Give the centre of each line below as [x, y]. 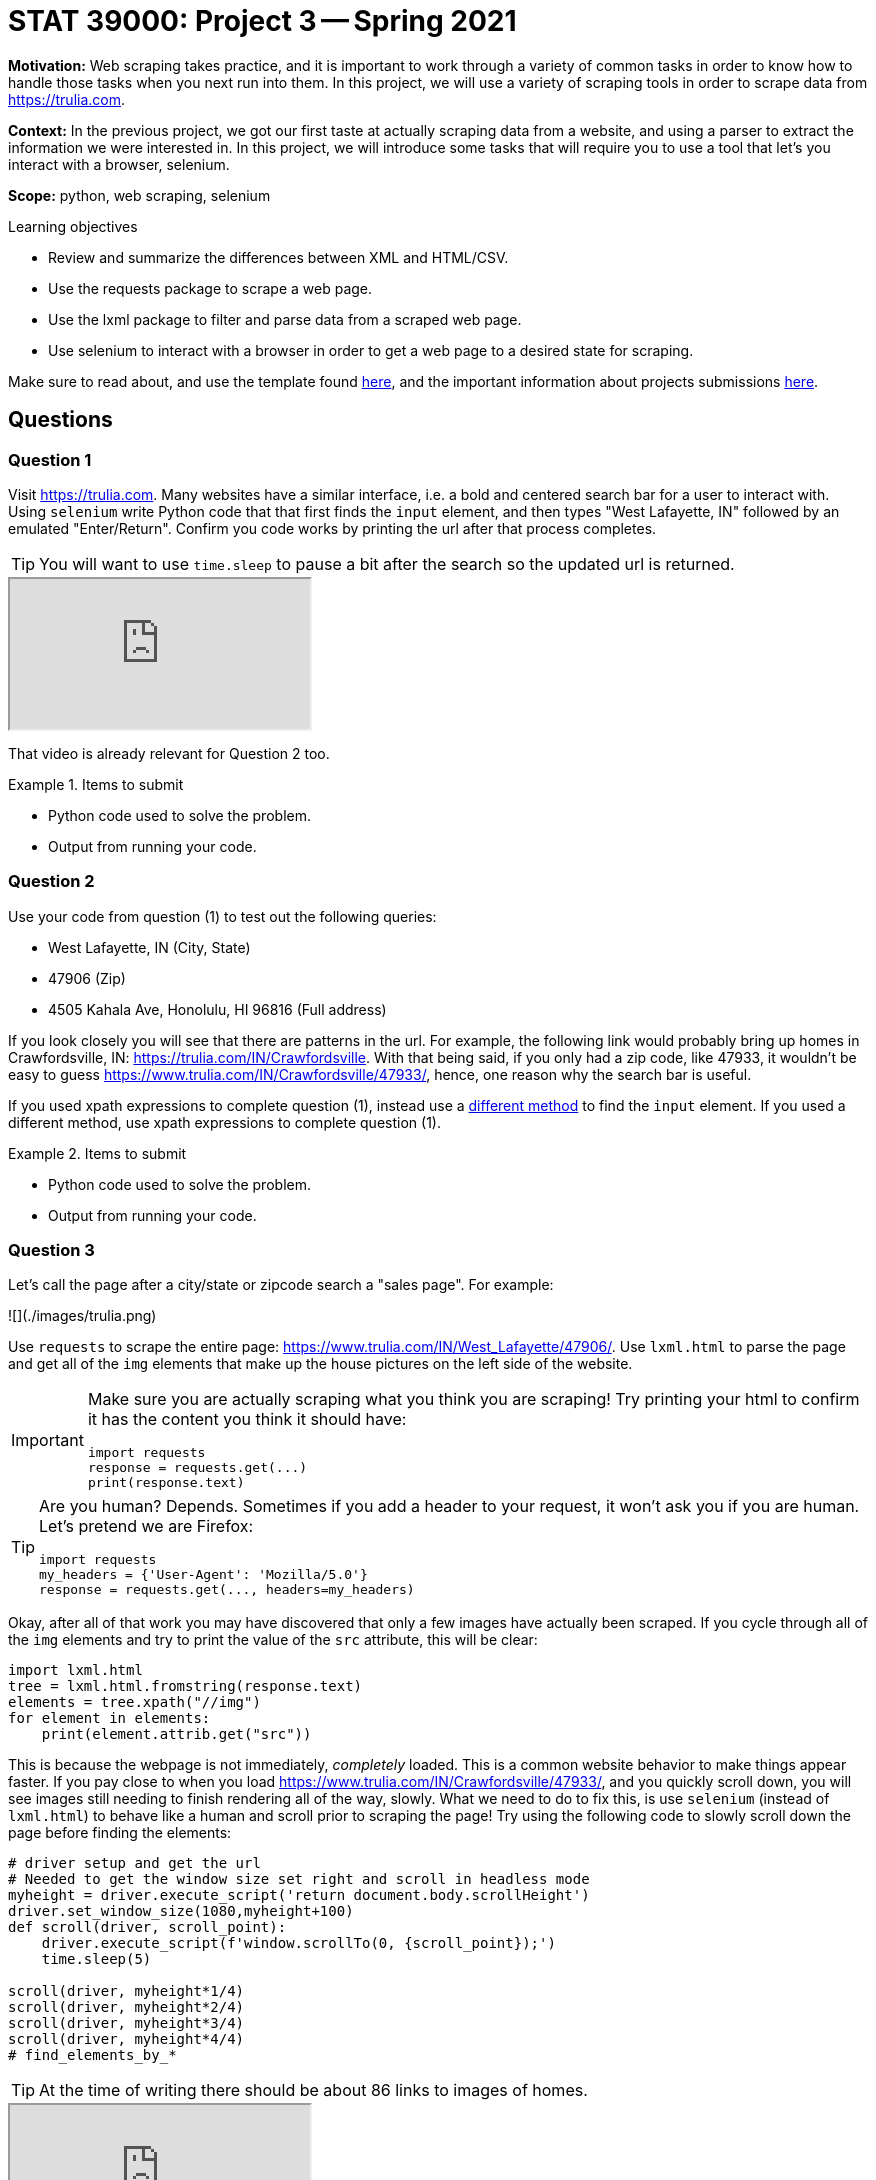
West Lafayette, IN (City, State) [149, 947]
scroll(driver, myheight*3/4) [126, 2023]
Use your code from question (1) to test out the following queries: [222, 916]
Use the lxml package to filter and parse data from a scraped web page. [285, 319]
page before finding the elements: [120, 1833]
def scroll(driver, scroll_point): [147, 1927]
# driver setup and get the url [134, 1863]
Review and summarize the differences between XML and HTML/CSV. [278, 257]
